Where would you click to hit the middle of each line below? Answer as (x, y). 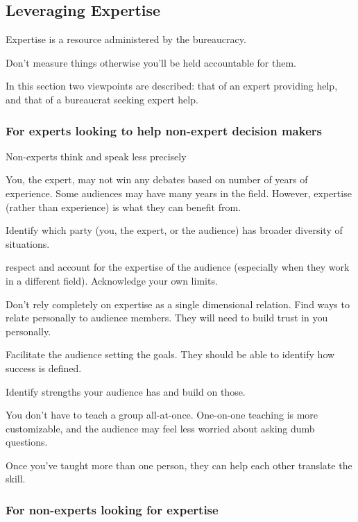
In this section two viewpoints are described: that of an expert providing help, (172, 86)
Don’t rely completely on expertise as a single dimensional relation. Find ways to (178, 304)
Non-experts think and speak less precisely (96, 156)
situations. (28, 243)
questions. (27, 442)
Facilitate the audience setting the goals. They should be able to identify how (170, 354)
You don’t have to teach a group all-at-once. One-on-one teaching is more (162, 415)
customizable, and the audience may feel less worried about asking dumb (160, 428)
